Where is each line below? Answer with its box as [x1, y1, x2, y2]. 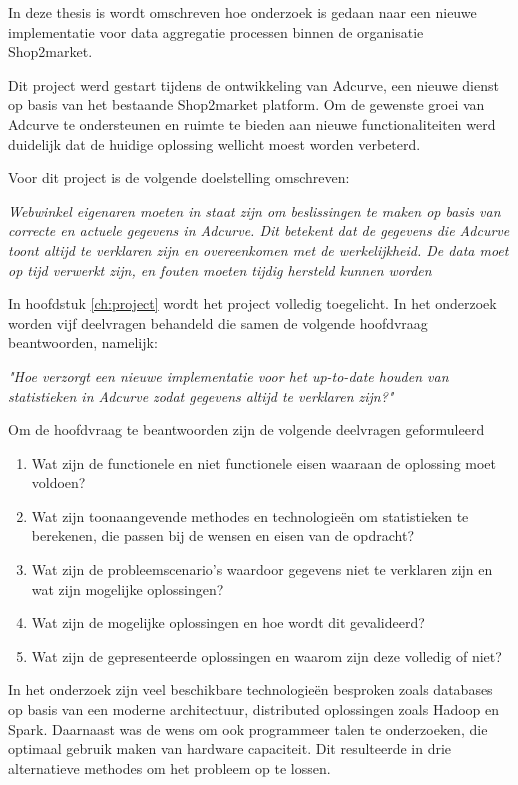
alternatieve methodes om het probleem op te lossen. [8, 757, 331, 778]
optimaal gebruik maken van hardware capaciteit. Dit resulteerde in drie [8, 738, 452, 759]
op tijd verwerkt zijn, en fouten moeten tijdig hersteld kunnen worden [8, 259, 432, 280]
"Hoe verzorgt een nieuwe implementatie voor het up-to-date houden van [8, 365, 449, 386]
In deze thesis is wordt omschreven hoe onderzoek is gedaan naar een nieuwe [8, 2, 477, 22]
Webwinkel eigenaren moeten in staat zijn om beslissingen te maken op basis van [8, 200, 501, 221]
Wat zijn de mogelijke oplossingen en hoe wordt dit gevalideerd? [31, 612, 425, 633]
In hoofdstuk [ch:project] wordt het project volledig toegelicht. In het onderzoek [8, 293, 497, 314]
